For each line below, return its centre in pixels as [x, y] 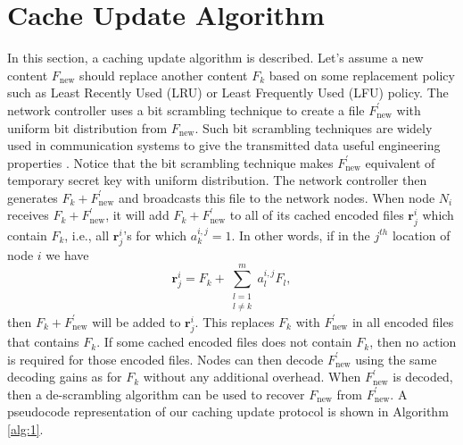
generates [33, 197]
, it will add [137, 215]
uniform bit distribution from [87, 127]
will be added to [136, 321]
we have [67, 254]
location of [421, 235]
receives [28, 215]
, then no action [413, 342]
